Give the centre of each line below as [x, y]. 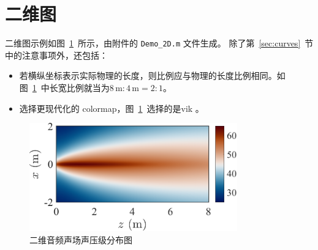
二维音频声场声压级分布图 [81, 239]
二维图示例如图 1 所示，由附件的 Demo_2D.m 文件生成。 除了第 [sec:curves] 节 [159, 43]
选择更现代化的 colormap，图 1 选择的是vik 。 [112, 108]
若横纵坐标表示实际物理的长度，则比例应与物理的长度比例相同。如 [152, 75]
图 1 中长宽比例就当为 [64, 87]
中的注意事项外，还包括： [56, 55]
